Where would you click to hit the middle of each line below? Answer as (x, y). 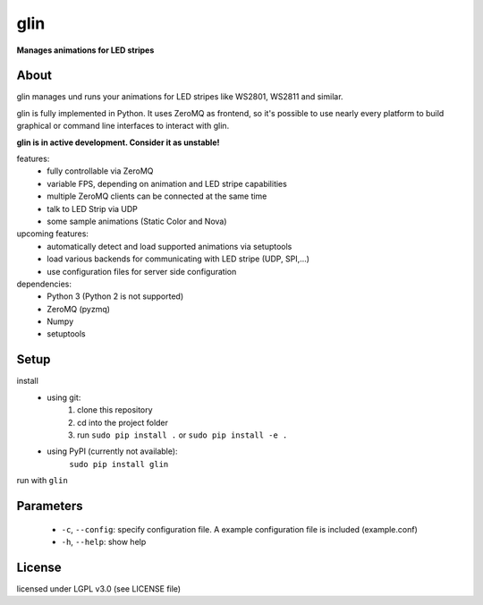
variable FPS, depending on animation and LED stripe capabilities (167, 183)
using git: (64, 397)
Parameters (50, 506)
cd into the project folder (123, 422)
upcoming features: (53, 234)
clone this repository (115, 410)
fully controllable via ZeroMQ (100, 171)
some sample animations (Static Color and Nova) (137, 221)
